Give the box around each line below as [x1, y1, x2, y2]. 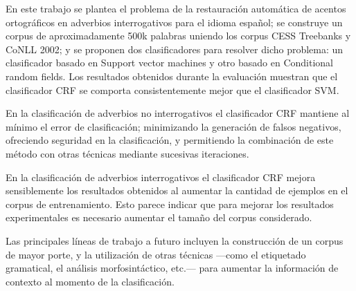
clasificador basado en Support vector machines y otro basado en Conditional [6, 55, 333, 70]
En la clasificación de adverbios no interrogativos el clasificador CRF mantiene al [6, 106, 350, 120]
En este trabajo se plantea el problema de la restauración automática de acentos [6, 1, 346, 15]
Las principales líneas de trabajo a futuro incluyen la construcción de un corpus [6, 233, 344, 247]
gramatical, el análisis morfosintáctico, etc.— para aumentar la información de [6, 261, 339, 275]
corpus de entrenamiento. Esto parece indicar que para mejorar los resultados [6, 196, 334, 211]
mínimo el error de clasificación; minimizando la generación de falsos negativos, [6, 119, 341, 133]
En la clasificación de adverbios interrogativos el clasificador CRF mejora [6, 169, 316, 184]
